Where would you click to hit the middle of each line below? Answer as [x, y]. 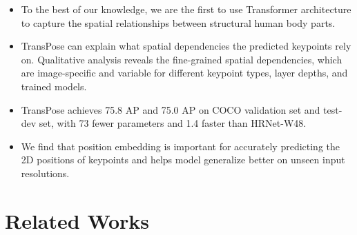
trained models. [54, 86]
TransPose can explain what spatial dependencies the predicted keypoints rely [186, 46]
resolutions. [45, 173]
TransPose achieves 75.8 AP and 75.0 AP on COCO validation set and [171, 109]
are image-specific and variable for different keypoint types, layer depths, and [184, 73]
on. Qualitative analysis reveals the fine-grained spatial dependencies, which [182, 59]
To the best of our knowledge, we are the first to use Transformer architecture [186, 9]
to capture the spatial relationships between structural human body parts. [178, 22]
